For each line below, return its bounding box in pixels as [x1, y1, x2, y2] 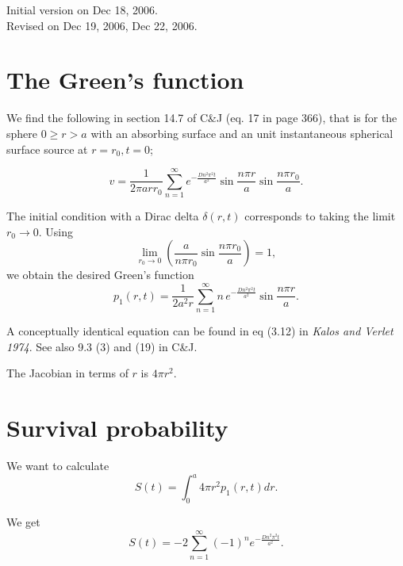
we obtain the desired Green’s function [6, 266, 194, 283]
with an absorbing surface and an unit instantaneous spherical [90, 124, 393, 141]
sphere [6, 124, 38, 141]
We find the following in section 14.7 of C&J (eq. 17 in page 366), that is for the [6, 109, 397, 126]
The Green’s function [6, 63, 244, 96]
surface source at [6, 140, 88, 157]
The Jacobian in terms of [6, 365, 129, 381]
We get [6, 513, 40, 530]
